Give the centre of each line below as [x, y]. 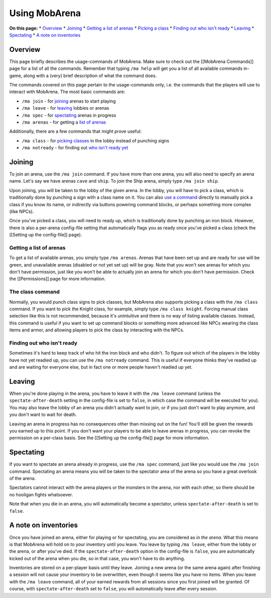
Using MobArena [45, 13]
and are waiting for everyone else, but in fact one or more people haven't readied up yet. [101, 367]
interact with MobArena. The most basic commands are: [67, 92]
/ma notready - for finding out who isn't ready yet [75, 148]
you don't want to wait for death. [43, 414]
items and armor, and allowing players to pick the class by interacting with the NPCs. [97, 330]
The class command [34, 292]
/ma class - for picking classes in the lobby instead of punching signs [96, 140]
